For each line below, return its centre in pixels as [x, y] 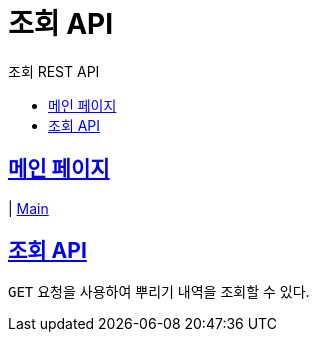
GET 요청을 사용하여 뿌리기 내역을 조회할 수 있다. [159, 292]
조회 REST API [54, 71]
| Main [28, 208]
